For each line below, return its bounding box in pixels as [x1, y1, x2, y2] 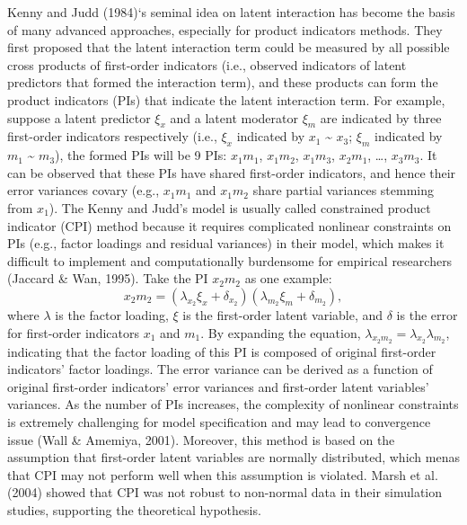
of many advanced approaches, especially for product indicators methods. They [7, 20, 443, 39]
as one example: [244, 269, 332, 288]
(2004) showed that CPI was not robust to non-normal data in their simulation [7, 483, 443, 502]
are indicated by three [320, 108, 442, 127]
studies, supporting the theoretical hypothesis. [7, 501, 261, 520]
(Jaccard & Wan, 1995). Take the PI [7, 269, 208, 288]
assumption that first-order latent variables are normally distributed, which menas [7, 448, 460, 467]
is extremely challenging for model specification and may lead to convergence [7, 413, 431, 432]
